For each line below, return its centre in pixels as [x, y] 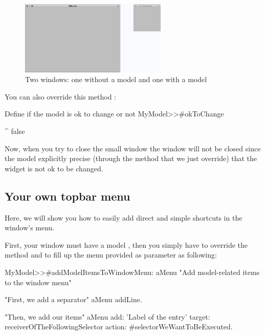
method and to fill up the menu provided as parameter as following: [111, 255]
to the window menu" [38, 282]
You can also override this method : [61, 96]
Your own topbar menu [68, 196]
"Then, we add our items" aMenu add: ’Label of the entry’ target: [107, 316]
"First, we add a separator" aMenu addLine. [73, 299]
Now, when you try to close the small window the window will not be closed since [133, 148]
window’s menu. [30, 228]
